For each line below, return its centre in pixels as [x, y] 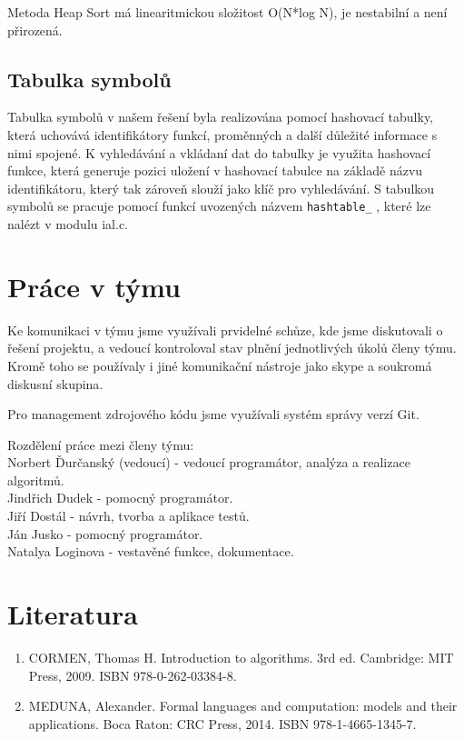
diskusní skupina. [55, 383]
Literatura [73, 614]
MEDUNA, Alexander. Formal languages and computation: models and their [243, 706]
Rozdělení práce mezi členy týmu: [101, 444]
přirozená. [35, 30]
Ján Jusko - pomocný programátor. [105, 533]
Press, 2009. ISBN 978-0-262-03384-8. [133, 675]
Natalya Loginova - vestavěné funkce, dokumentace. [151, 551]
